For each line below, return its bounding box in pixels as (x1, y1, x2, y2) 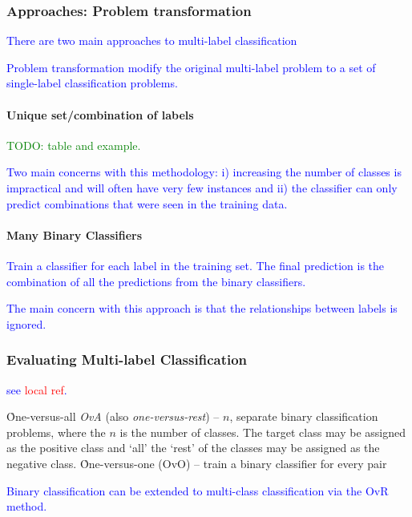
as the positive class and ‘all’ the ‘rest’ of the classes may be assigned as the (6, 439, 380, 456)
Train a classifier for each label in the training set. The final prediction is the (6, 256, 385, 273)
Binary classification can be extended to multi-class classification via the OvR (6, 482, 389, 499)
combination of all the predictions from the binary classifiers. (6, 273, 306, 289)
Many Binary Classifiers (6, 226, 143, 243)
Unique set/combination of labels (6, 106, 194, 123)
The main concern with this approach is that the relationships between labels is (6, 300, 398, 317)
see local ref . (6, 381, 67, 398)
